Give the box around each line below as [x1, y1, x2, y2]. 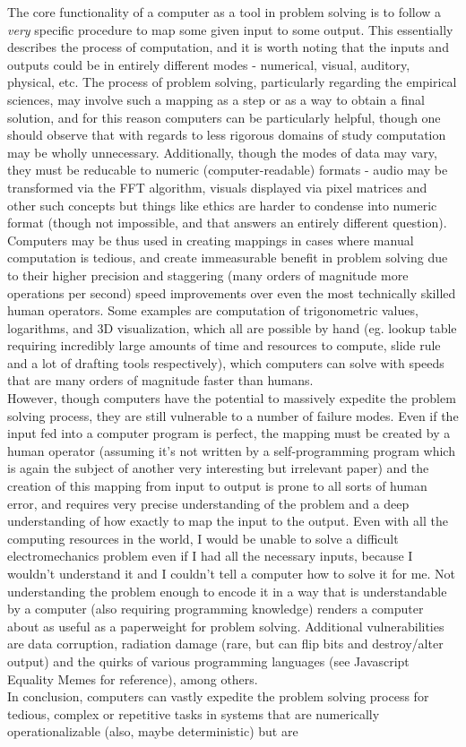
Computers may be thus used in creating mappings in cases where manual [7, 230, 414, 249]
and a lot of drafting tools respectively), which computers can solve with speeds [7, 353, 444, 372]
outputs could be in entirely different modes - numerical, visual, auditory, [7, 55, 410, 73]
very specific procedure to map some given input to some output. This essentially [7, 20, 453, 39]
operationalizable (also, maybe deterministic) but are [7, 722, 298, 741]
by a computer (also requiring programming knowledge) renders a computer [7, 599, 424, 618]
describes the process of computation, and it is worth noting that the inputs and [7, 38, 449, 56]
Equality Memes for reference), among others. [7, 669, 258, 688]
